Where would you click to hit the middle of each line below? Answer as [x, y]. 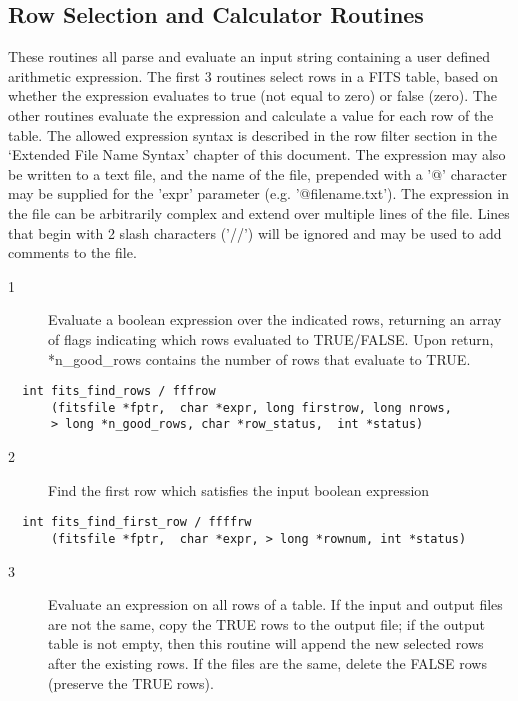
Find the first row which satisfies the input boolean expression [239, 489]
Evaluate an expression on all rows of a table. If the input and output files [275, 604]
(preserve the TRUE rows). [131, 682]
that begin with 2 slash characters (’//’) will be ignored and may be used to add [255, 232]
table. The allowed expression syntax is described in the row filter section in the [253, 134]
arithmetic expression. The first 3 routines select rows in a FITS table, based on [253, 75]
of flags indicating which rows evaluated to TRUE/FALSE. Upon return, [271, 338]
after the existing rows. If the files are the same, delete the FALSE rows [267, 662]
